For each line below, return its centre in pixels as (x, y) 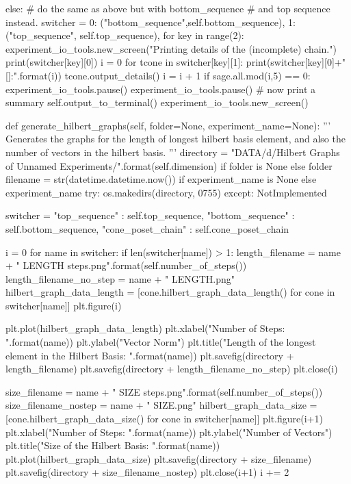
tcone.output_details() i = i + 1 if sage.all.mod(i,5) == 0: (187, 75)
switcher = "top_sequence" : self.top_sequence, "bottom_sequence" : (150, 215)
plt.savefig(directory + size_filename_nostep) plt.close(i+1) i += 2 (147, 472)
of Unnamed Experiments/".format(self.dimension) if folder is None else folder (169, 165)
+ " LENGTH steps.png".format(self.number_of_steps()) (126, 265)
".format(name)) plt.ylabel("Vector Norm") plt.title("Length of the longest (161, 342)
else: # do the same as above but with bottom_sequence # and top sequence (168, 8)
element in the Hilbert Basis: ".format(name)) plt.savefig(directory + (150, 355)
